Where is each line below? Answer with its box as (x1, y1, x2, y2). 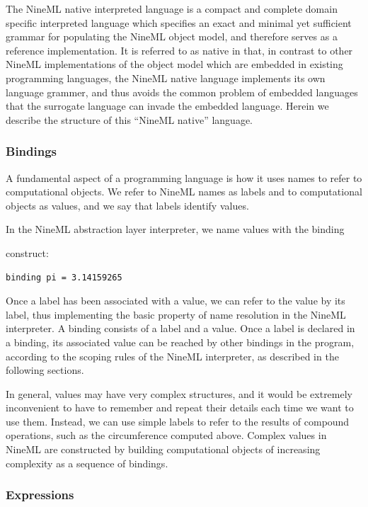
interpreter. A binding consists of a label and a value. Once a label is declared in (6, 321, 355, 336)
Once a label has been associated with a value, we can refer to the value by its (6, 293, 345, 308)
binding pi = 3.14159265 (6, 272, 122, 283)
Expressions (6, 486, 74, 503)
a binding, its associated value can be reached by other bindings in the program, (6, 334, 355, 349)
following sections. (6, 363, 84, 377)
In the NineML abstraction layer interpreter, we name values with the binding (6, 222, 345, 237)
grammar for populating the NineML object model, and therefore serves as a (6, 29, 338, 44)
